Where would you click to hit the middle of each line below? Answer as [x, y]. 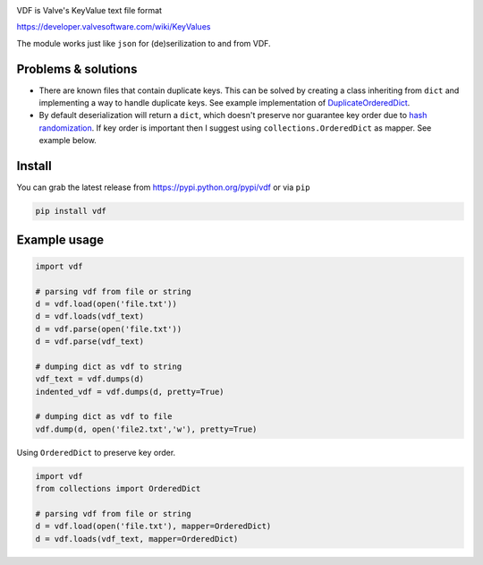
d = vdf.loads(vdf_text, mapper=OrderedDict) [137, 539]
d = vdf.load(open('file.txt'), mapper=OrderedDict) [153, 526]
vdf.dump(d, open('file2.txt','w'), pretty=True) [146, 429]
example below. [68, 141]
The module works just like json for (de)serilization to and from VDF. [144, 43]
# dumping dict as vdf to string [109, 366]
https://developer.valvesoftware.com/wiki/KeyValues [114, 27]
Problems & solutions [77, 68]
